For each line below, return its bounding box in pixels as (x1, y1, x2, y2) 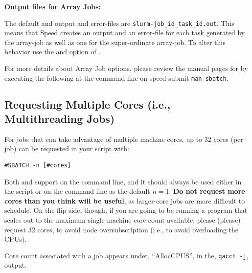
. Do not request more (169, 186, 245, 196)
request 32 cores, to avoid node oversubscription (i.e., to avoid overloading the (4, 224, 239, 234)
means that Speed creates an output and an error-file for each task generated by (4, 27, 245, 38)
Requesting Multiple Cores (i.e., (4, 96, 171, 112)
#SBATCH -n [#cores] (4, 162, 71, 169)
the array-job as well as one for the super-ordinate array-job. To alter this (4, 37, 226, 47)
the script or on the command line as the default (4, 186, 150, 196)
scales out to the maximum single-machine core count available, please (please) (4, 215, 241, 225)
